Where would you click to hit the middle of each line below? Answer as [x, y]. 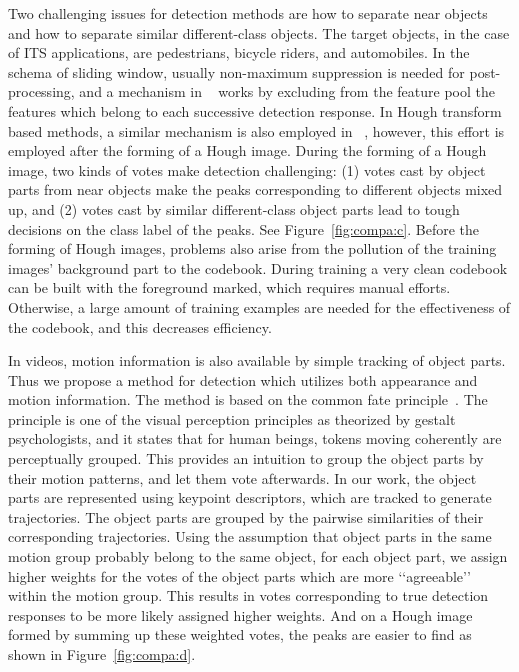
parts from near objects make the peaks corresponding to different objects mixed [255, 189]
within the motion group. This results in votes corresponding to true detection [248, 595]
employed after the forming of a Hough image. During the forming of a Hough [247, 150]
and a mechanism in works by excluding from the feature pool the [287, 91]
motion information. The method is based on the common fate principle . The [248, 399]
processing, [41, 91]
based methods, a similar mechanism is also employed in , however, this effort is [256, 130]
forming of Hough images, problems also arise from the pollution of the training [252, 248]
